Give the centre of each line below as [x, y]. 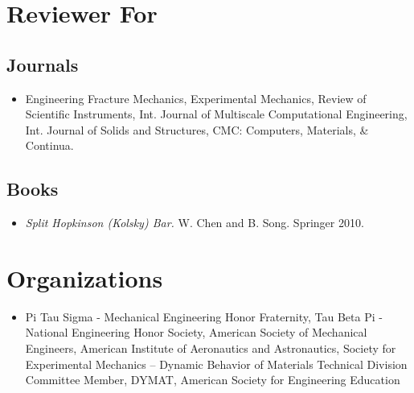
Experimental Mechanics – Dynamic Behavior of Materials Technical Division [216, 364]
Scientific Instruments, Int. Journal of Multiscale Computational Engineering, [216, 114]
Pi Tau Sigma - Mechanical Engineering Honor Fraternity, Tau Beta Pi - [204, 316]
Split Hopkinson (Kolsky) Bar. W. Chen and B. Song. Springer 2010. [195, 223]
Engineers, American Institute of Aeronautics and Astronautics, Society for [211, 348]
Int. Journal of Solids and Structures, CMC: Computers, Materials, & [197, 129]
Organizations [85, 277]
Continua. [49, 145]
